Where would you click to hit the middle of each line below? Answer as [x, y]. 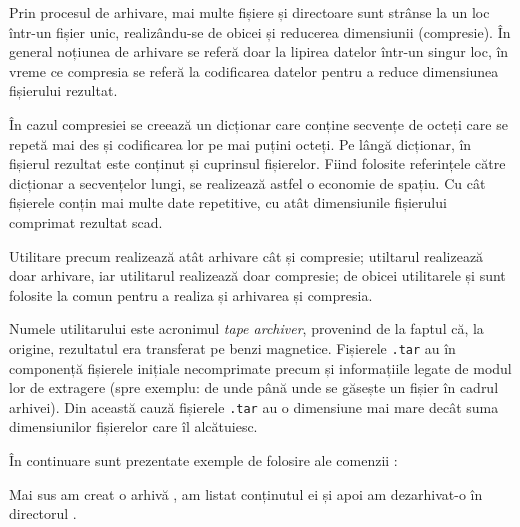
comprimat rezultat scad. [86, 221]
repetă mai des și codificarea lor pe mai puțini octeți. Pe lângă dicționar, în [240, 143]
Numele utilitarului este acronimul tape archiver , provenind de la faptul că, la [246, 328]
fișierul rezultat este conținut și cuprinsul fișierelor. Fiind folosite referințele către [257, 163]
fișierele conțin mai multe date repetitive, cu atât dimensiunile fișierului [228, 202]
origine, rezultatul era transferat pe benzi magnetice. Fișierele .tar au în [232, 347]
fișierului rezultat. [63, 90]
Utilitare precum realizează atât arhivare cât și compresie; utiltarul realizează [246, 255]
